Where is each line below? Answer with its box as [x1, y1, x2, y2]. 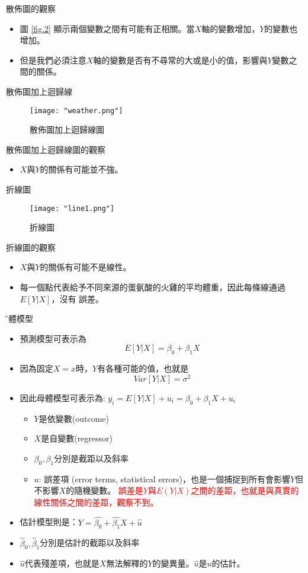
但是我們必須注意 [20, 53, 86, 66]
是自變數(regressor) [41, 432, 113, 444]
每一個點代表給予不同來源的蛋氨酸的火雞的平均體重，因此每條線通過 [20, 281, 285, 293]
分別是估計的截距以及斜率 [40, 536, 140, 549]
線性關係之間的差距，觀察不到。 [34, 495, 159, 508]
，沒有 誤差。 [51, 292, 104, 305]
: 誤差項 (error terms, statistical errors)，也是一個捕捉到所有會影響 [38, 472, 291, 485]
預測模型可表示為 [20, 332, 86, 344]
